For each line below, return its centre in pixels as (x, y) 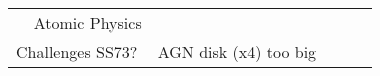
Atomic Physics (87, 22)
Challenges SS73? (77, 51)
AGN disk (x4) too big (237, 51)
